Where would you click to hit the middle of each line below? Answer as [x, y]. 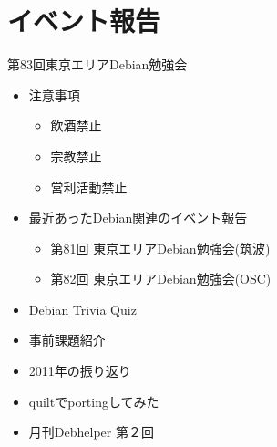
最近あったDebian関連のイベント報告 [138, 218]
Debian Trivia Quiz [82, 309]
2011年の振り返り [80, 371]
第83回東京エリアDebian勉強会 [97, 64]
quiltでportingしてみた [94, 401]
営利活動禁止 [89, 187]
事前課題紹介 [67, 340]
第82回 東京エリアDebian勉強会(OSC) [161, 279]
